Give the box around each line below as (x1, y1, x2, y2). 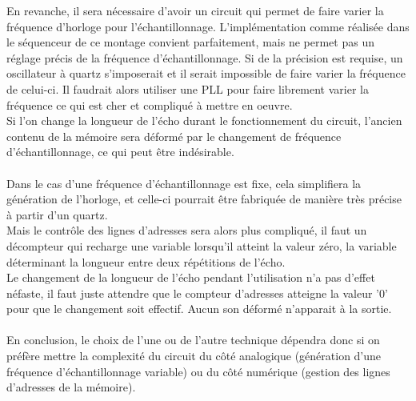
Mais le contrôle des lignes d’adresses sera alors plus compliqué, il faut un (6, 222, 367, 239)
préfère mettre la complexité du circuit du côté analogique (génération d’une (6, 347, 382, 364)
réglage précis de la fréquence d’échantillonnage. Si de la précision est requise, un (6, 49, 403, 66)
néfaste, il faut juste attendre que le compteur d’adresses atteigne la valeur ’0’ (6, 284, 388, 301)
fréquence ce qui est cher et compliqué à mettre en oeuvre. (6, 96, 293, 113)
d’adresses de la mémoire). (6, 379, 136, 395)
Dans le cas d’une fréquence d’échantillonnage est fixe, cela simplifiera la (6, 174, 362, 191)
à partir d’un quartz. (6, 206, 108, 223)
